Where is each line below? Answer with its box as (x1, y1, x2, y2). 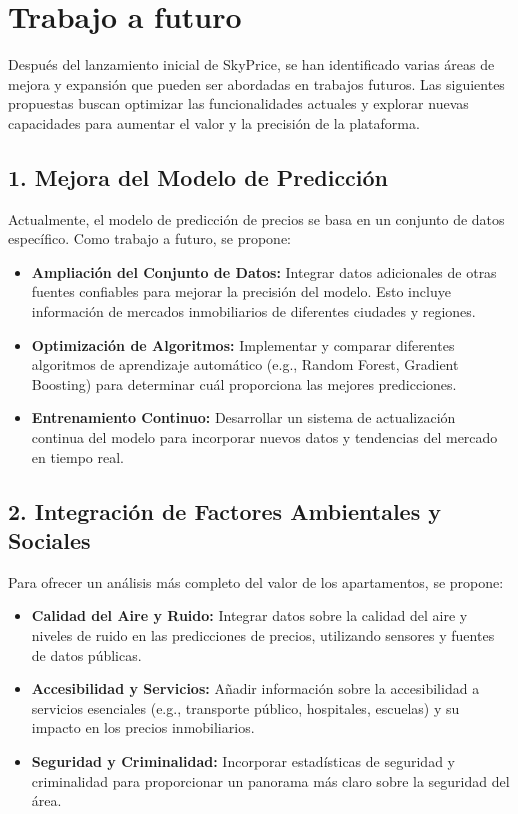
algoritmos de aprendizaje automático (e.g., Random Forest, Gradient (31, 354, 459, 375)
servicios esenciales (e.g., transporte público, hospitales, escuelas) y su (31, 697, 460, 718)
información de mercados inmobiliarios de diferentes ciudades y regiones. (31, 301, 476, 322)
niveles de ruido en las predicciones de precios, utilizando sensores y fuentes (31, 625, 495, 646)
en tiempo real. (31, 446, 125, 467)
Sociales (8, 525, 91, 556)
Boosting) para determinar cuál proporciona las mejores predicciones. (31, 373, 457, 394)
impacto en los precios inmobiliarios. (31, 717, 255, 738)
